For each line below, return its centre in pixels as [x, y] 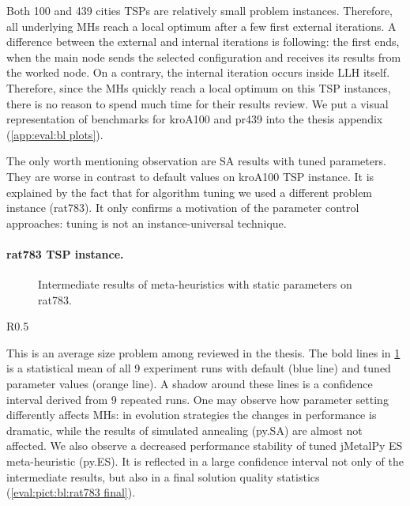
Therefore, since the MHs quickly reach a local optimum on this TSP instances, [199, 87]
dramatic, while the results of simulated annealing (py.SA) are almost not [184, 430]
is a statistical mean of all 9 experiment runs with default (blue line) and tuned [199, 368]
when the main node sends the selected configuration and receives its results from [204, 57]
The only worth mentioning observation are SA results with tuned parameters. [196, 161]
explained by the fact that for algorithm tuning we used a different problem [190, 192]
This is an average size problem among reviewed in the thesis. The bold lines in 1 [203, 352]
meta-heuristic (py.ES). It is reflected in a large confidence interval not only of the [205, 461]
